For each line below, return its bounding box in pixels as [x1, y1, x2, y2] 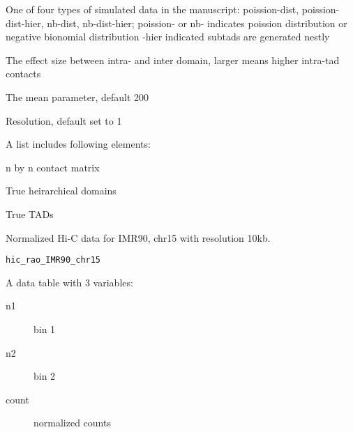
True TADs [6, 206, 54, 221]
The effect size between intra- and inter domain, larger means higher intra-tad [6, 52, 340, 67]
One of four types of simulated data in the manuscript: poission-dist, [6, 2, 299, 16]
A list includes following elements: [6, 137, 151, 151]
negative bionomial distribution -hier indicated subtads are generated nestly [6, 29, 330, 44]
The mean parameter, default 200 [6, 89, 149, 104]
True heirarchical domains [6, 183, 117, 198]
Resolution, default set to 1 [6, 113, 122, 128]
